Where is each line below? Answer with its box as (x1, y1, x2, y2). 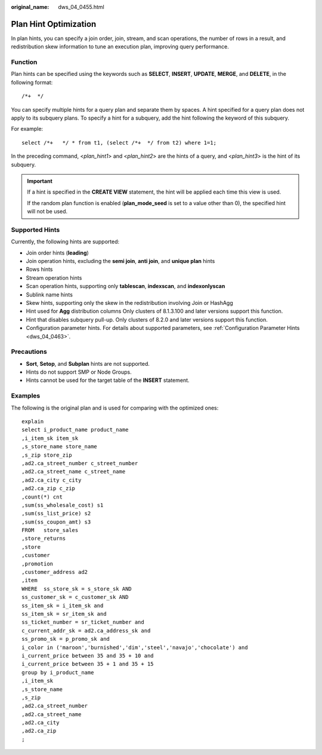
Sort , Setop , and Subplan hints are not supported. (26, 360, 150, 367)
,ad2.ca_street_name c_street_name (21, 468, 126, 475)
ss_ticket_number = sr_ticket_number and (21, 619, 144, 626)
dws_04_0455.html (58, 4, 104, 10)
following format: (11, 78, 53, 86)
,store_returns (21, 535, 66, 542)
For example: (11, 126, 44, 133)
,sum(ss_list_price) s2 (21, 510, 91, 517)
